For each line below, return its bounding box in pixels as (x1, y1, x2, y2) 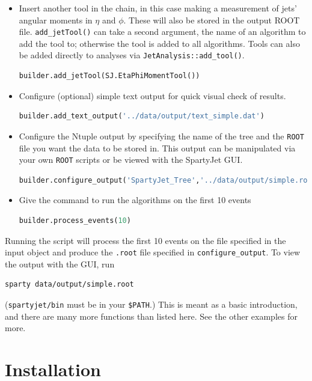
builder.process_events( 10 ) (19, 216, 131, 225)
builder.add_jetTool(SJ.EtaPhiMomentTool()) (19, 72, 200, 81)
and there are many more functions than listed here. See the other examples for (5, 309, 298, 322)
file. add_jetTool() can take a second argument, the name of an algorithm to (19, 25, 306, 38)
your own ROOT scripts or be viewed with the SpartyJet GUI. (19, 153, 243, 166)
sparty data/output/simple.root (5, 280, 134, 289)
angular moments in (19, 13, 93, 26)
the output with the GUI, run (5, 257, 115, 270)
